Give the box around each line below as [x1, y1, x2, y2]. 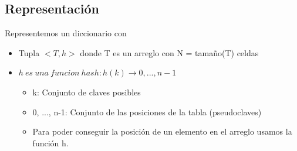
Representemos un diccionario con [5, 27, 127, 39]
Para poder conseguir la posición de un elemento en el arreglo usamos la [32, 125, 292, 138]
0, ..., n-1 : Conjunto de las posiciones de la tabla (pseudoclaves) [32, 105, 262, 118]
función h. [32, 136, 69, 149]
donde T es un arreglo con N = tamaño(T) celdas [80, 46, 259, 59]
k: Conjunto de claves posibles [32, 85, 141, 98]
